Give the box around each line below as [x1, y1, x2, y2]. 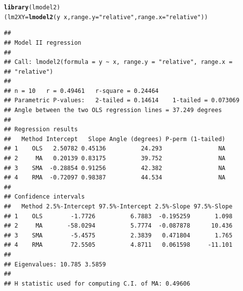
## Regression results [4, 126, 78, 133]
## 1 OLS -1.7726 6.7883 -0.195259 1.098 [4, 212, 233, 220]
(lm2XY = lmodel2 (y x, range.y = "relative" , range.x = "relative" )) [4, 13, 208, 21]
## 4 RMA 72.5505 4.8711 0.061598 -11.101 [4, 241, 233, 249]
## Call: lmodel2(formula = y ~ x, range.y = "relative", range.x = [4, 58, 233, 66]
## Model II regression [4, 39, 81, 46]
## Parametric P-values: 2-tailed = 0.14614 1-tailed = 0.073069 [4, 97, 240, 104]
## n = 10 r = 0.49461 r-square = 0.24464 [4, 87, 159, 94]
